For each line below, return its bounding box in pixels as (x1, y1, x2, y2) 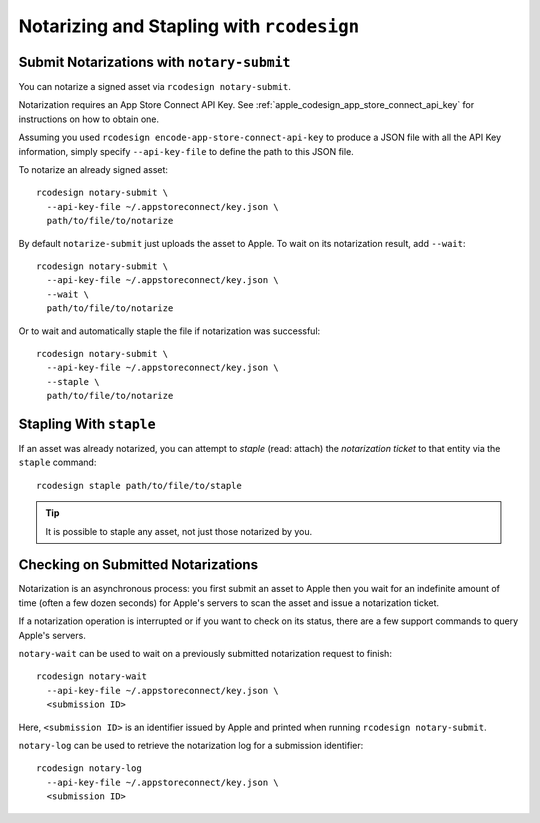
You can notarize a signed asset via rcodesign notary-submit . (18, 81, 292, 93)
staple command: (18, 456, 97, 469)
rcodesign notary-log (36, 763, 142, 774)
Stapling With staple (18, 415, 156, 432)
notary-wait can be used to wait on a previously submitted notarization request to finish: (18, 648, 392, 660)
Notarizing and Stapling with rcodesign (18, 15, 360, 37)
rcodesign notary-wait (36, 671, 148, 682)
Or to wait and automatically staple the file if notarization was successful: (18, 325, 321, 337)
